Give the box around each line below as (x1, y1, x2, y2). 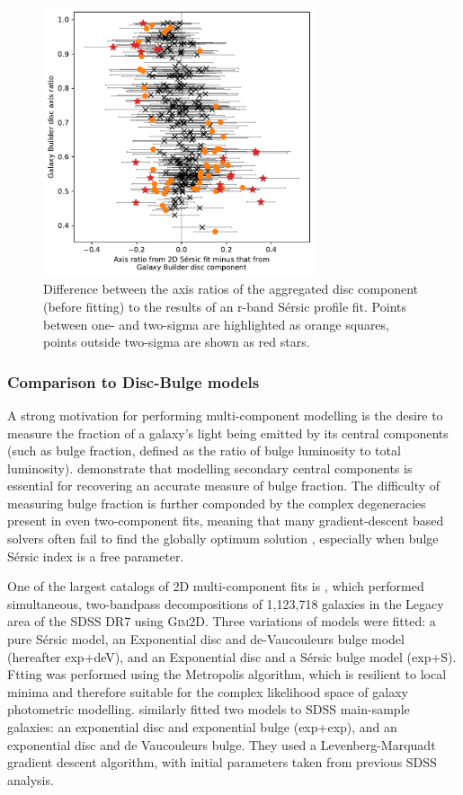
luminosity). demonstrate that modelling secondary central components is (7, 458, 413, 477)
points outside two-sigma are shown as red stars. (43, 332, 310, 351)
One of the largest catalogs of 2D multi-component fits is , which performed (7, 577, 424, 596)
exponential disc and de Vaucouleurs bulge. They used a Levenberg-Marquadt (7, 735, 436, 754)
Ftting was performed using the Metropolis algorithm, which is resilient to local (7, 665, 447, 684)
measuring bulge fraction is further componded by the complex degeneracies (7, 493, 426, 512)
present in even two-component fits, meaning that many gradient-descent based (7, 511, 444, 530)
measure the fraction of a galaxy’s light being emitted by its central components (7, 423, 449, 442)
